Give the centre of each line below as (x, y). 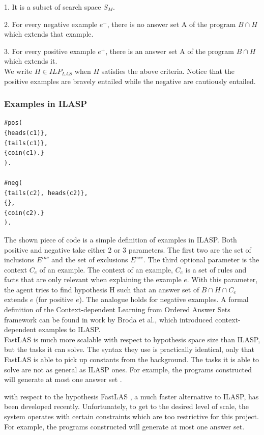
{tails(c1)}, (26, 143)
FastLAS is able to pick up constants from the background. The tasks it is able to (132, 359)
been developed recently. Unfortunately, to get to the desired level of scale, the (126, 406)
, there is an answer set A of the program (170, 51)
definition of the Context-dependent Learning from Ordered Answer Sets (117, 309)
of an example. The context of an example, (106, 269)
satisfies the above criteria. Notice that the (168, 71)
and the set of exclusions (90, 260)
